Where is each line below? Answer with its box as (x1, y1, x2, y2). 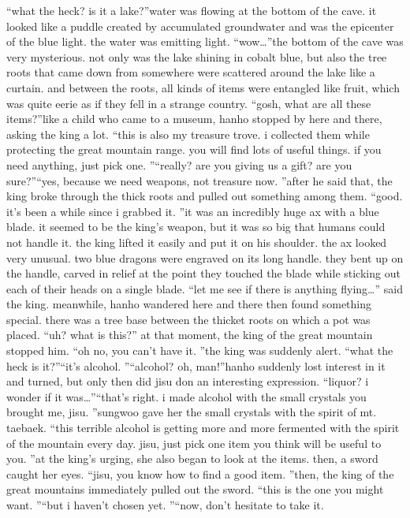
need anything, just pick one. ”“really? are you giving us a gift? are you (6, 156, 352, 173)
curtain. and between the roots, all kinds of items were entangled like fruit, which (6, 79, 400, 95)
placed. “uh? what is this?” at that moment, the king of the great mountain (6, 326, 373, 343)
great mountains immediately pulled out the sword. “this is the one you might (6, 481, 384, 498)
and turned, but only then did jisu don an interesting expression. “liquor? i (6, 373, 369, 389)
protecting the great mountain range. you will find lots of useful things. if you (6, 141, 382, 158)
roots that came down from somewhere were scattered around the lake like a (6, 64, 375, 80)
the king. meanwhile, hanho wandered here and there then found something (6, 296, 372, 312)
